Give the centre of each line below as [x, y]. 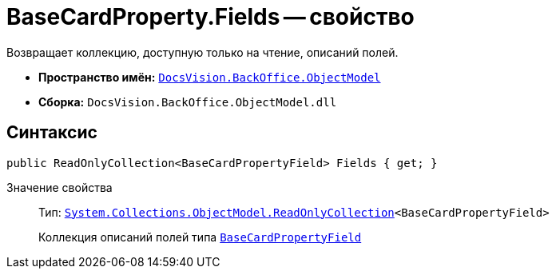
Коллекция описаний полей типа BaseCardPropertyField [200, 237]
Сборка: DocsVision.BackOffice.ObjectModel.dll [188, 102]
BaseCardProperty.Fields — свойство [210, 17]
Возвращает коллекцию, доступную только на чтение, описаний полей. [203, 52]
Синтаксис [52, 133]
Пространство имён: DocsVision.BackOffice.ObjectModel [210, 77]
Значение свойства [60, 187]
